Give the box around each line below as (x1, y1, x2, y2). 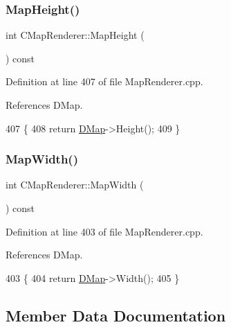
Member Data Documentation (6, 304, 226, 326)
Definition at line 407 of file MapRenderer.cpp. (6, 74, 203, 89)
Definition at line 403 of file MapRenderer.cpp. (6, 224, 203, 238)
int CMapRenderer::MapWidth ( (6, 177, 144, 192)
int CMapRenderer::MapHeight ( (6, 28, 145, 42)
